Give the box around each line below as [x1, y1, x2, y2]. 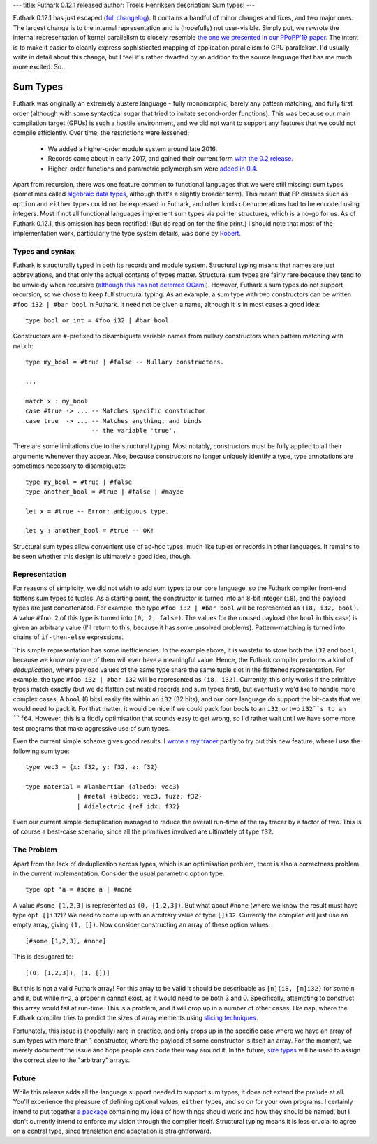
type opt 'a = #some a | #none [25, 885, 133, 894]
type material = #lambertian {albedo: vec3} [25, 782, 181, 790]
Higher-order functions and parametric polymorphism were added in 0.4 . [47, 164, 258, 173]
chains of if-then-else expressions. [13, 633, 124, 641]
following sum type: [13, 747, 70, 755]
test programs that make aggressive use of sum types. [13, 724, 170, 732]
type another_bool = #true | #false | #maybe [25, 487, 184, 496]
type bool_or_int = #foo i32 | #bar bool [25, 317, 169, 324]
